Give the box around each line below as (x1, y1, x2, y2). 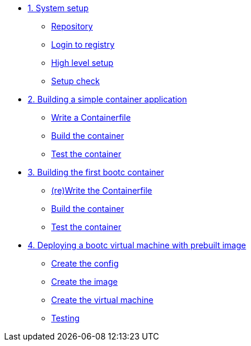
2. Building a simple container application (28, 94, 188, 104)
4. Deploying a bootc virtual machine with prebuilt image (28, 240, 246, 250)
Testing (51, 313, 80, 323)
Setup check (51, 76, 100, 86)
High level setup (51, 58, 113, 68)
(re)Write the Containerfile (51, 185, 152, 195)
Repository (51, 21, 93, 31)
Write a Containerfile (51, 112, 131, 122)
